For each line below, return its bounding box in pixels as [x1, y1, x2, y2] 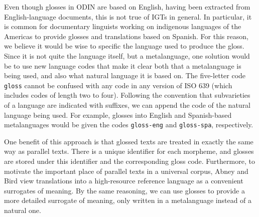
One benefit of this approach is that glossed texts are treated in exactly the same [4, 136, 253, 146]
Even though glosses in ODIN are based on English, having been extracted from [4, 2, 250, 12]
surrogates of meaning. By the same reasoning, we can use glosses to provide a [4, 185, 245, 195]
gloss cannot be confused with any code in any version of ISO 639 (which [4, 80, 232, 90]
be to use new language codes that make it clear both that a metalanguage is [4, 60, 241, 71]
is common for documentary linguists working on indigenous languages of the [4, 21, 241, 32]
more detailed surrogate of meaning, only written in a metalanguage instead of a [4, 195, 252, 205]
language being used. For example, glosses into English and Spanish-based [4, 109, 232, 120]
